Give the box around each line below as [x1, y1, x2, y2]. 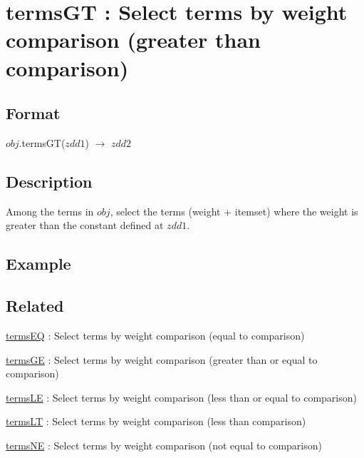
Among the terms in [6, 203, 94, 218]
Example [6, 253, 71, 275]
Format [6, 102, 61, 124]
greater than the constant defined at [6, 218, 164, 233]
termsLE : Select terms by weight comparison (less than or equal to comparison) [6, 390, 357, 404]
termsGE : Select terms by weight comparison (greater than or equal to [6, 352, 318, 367]
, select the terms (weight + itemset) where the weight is [110, 203, 358, 218]
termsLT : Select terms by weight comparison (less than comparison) [6, 414, 306, 429]
